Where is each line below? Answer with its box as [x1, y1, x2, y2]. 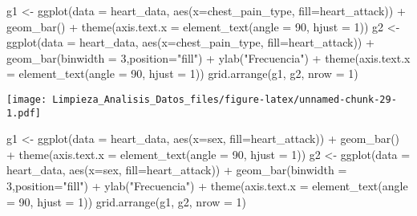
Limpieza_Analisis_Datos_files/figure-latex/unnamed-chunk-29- [52, 93, 397, 105]
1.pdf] [6, 107, 41, 119]
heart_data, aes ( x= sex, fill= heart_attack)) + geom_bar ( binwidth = [6, 161, 347, 178]
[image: [6, 93, 47, 105]
